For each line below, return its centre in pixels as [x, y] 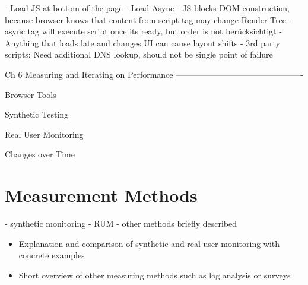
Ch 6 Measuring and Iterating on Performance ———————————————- [154, 74]
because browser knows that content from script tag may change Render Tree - [148, 19]
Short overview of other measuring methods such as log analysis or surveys [155, 275]
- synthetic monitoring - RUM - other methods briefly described [121, 224]
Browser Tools [31, 94]
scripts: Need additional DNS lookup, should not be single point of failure [139, 54]
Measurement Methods [101, 195]
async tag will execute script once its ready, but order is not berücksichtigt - [143, 31]
